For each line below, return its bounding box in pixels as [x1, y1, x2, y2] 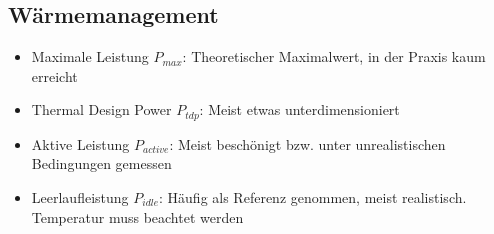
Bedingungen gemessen [31, 153, 172, 174]
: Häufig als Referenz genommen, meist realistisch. [159, 187, 467, 208]
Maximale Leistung [31, 46, 149, 67]
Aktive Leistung [31, 133, 130, 154]
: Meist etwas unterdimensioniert [199, 99, 400, 120]
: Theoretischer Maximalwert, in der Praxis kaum [182, 46, 486, 67]
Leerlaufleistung [31, 187, 129, 208]
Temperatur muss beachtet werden [31, 206, 244, 227]
